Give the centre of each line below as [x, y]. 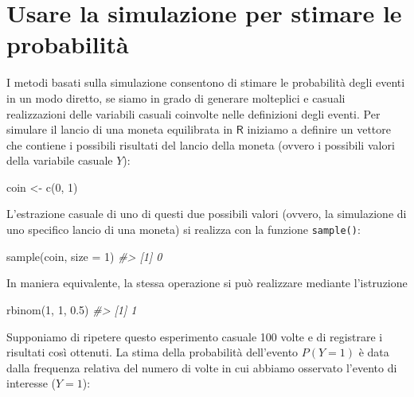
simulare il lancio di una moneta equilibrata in [120, 129]
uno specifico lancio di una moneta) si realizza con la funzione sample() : [184, 230]
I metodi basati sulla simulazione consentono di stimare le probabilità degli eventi [206, 82]
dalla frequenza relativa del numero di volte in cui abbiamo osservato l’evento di [202, 367]
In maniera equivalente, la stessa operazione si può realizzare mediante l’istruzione [207, 283]
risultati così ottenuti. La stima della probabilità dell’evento [152, 352]
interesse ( [31, 383]
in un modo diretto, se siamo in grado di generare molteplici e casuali [176, 97]
